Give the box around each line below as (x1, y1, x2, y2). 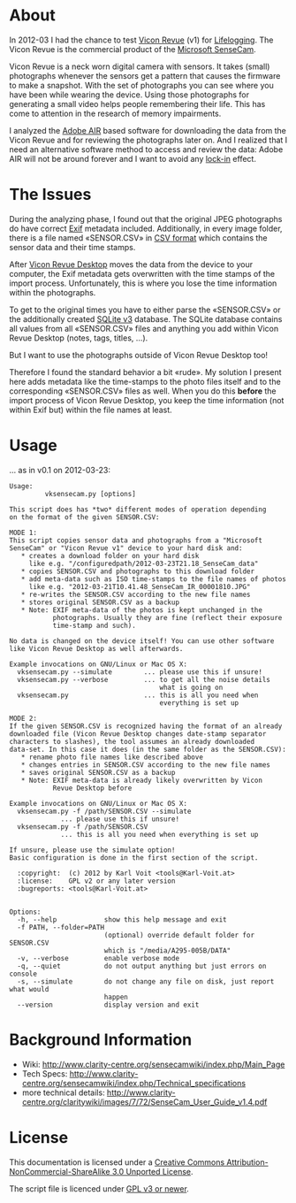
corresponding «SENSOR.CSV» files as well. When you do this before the (9, 386, 277, 396)
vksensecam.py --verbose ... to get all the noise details (17, 675, 271, 684)
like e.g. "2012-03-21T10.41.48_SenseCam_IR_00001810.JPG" (28, 582, 251, 591)
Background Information (9, 1030, 193, 1049)
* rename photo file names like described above (20, 753, 203, 762)
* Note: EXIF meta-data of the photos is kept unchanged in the (20, 605, 263, 615)
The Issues (9, 185, 92, 204)
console (9, 969, 38, 978)
